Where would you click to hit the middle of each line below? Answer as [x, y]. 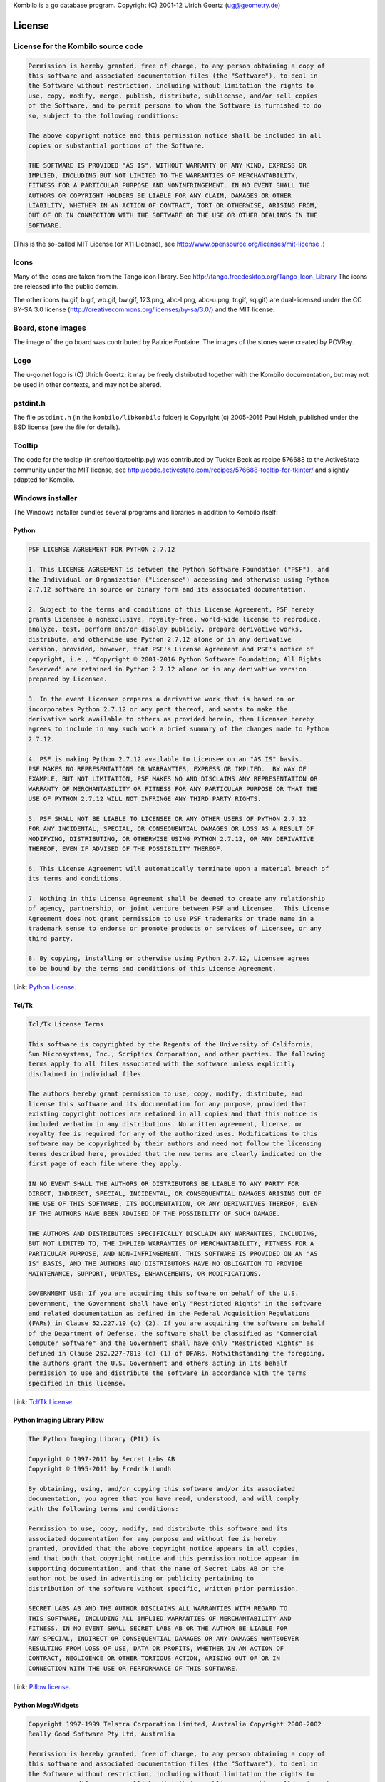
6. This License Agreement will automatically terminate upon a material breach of [179, 869]
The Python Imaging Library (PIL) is [94, 1439]
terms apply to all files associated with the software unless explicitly [162, 1064]
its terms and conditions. [75, 879]
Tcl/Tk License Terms [66, 1024]
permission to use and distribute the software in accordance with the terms [167, 1373]
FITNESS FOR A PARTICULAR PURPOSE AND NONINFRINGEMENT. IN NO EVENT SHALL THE [169, 186]
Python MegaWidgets [46, 1705]
